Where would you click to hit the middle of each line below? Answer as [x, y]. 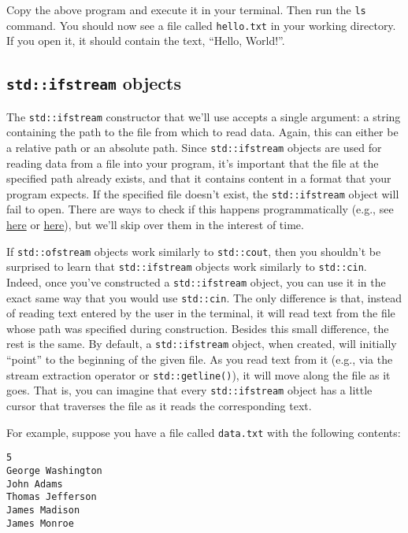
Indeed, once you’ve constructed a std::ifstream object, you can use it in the [196, 281]
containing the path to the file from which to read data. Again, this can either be [202, 132]
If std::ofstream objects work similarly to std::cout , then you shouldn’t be [194, 251]
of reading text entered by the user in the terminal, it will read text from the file [201, 313]
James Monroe [40, 523]
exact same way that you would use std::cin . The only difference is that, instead [204, 297]
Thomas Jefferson [52, 497]
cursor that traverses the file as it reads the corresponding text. [159, 405]
